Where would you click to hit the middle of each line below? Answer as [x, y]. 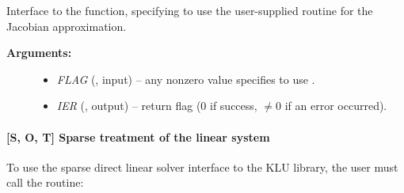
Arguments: [39, 53]
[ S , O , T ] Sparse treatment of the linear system [138, 136]
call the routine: [45, 182]
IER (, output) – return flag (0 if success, [157, 106]
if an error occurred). [336, 106]
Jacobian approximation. [67, 26]
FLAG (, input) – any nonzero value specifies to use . [186, 79]
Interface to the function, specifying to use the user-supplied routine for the [190, 10]
